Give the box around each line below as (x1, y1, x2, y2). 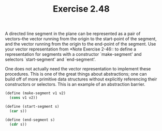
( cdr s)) (9, 122, 27, 127)
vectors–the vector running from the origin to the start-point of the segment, (5, 36, 157, 42)
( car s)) (9, 108, 27, 114)
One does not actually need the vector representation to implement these (5, 66, 151, 72)
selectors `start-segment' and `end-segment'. (5, 57, 96, 63)
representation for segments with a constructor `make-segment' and (5, 51, 142, 57)
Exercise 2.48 (53, 3, 110, 15)
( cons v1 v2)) (9, 96, 38, 100)
